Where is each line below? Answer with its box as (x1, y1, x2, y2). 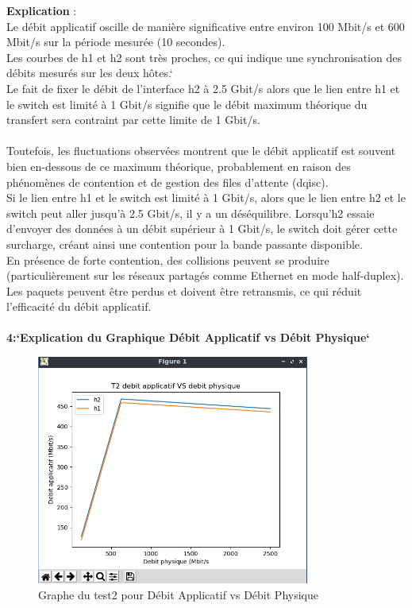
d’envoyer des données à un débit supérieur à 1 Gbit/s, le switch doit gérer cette (6, 220, 398, 237)
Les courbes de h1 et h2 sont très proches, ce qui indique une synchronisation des (6, 48, 402, 65)
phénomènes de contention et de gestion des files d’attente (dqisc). (6, 173, 329, 190)
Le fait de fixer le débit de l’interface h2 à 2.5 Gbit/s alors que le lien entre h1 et (6, 79, 400, 96)
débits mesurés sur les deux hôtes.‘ (6, 64, 173, 81)
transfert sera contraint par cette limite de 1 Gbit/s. (6, 111, 260, 128)
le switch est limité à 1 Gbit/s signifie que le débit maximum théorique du (6, 95, 368, 112)
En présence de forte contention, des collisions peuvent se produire (6, 251, 329, 268)
